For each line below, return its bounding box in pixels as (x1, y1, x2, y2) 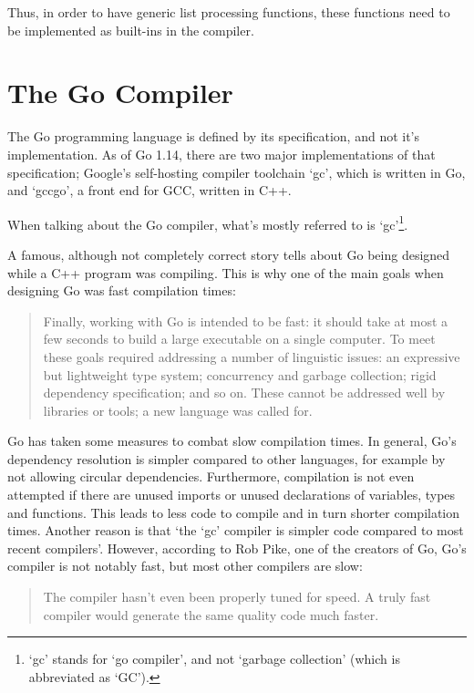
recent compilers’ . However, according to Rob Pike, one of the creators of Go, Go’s (7, 538, 467, 557)
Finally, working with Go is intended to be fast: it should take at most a (43, 311, 448, 330)
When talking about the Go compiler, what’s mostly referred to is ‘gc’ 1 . (7, 212, 408, 233)
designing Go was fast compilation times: (7, 281, 236, 300)
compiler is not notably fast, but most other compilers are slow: (7, 556, 363, 575)
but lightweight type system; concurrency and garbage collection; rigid (43, 365, 437, 384)
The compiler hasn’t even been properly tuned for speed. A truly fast (43, 587, 431, 606)
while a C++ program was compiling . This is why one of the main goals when (7, 263, 444, 282)
